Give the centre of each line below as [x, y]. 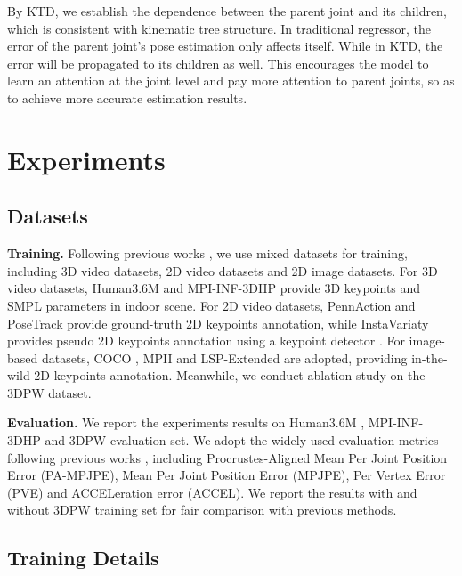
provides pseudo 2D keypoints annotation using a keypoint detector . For [206, 341]
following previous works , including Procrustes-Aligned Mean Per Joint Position [227, 457]
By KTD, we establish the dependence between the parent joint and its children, [227, 11]
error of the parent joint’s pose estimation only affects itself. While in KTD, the [225, 46]
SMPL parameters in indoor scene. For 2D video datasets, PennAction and [211, 305]
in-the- [430, 357]
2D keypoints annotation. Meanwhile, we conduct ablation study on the [230, 375]
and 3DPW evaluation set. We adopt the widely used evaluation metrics [242, 440]
